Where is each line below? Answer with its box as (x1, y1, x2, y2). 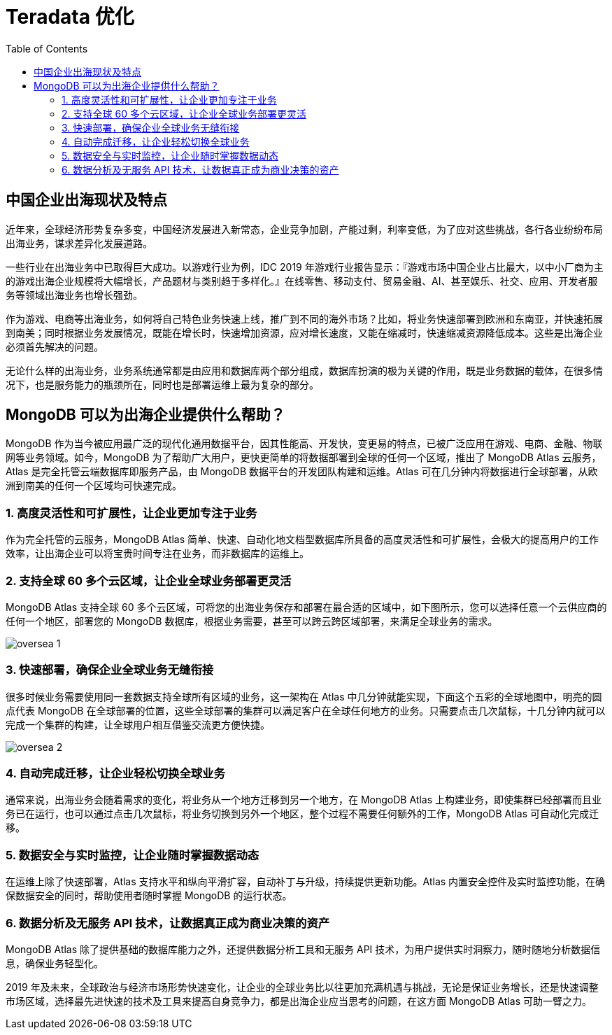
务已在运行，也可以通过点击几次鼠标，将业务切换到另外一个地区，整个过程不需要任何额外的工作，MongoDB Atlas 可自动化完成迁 (6, 808, 599, 820)
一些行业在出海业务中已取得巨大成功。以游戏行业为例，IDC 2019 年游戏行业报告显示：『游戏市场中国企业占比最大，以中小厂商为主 (6, 260, 604, 273)
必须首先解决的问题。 (6, 340, 104, 353)
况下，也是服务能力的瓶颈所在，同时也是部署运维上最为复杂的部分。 (6, 378, 319, 390)
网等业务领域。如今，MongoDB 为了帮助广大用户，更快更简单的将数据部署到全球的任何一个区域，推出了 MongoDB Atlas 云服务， (6, 451, 602, 464)
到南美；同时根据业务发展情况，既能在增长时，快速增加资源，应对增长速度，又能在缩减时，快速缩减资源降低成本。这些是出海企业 (6, 326, 603, 339)
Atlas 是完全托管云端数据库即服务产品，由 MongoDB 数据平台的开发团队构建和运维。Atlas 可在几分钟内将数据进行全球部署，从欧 (6, 465, 598, 478)
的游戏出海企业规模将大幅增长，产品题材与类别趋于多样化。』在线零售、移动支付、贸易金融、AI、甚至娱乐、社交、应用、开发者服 (6, 274, 598, 287)
